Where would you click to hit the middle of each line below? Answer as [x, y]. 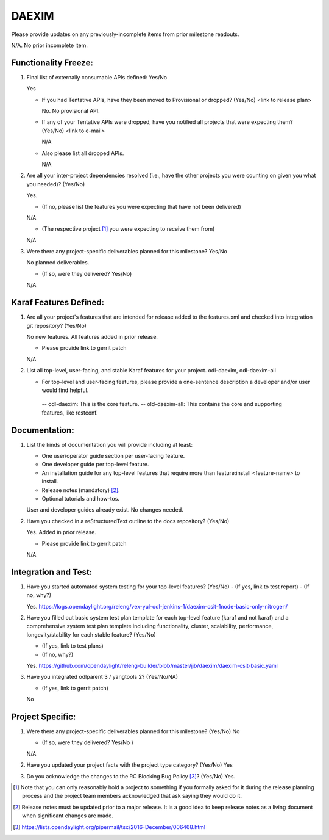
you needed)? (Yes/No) [56, 184]
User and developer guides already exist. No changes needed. [105, 510]
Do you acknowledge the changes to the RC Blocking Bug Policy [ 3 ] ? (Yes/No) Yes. [131, 776]
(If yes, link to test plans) [73, 646]
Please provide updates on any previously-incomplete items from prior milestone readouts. [125, 34]
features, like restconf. [70, 413]
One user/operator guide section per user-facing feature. [113, 455]
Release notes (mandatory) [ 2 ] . [81, 490]
